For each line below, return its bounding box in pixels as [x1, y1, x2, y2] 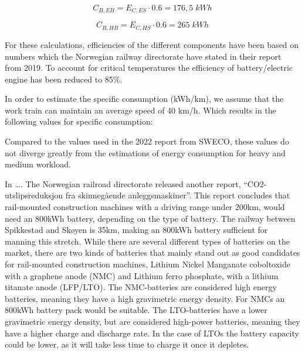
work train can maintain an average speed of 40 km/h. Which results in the [5, 104, 276, 116]
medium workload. [5, 158, 71, 170]
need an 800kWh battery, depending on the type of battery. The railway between [5, 212, 296, 224]
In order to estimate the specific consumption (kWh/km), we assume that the [5, 92, 284, 105]
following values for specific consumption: [5, 115, 153, 128]
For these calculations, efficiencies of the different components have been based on [5, 38, 299, 50]
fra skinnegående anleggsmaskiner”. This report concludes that [65, 189, 290, 201]
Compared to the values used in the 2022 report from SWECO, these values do [5, 135, 289, 147]
